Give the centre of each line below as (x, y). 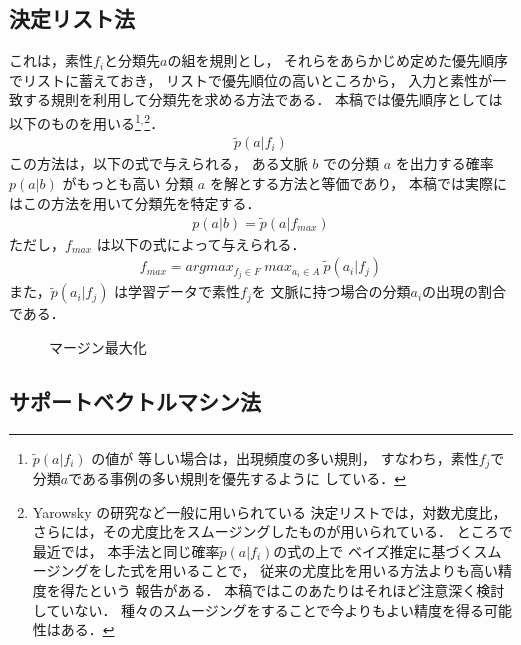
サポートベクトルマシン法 (135, 400)
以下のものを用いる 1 (75, 121)
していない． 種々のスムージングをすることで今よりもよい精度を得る (258, 609)
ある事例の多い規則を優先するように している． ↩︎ (244, 478)
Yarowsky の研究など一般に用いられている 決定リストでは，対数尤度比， (269, 511)
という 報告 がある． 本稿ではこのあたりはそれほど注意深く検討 (296, 590)
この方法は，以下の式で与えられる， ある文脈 (158, 163)
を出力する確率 (444, 163)
